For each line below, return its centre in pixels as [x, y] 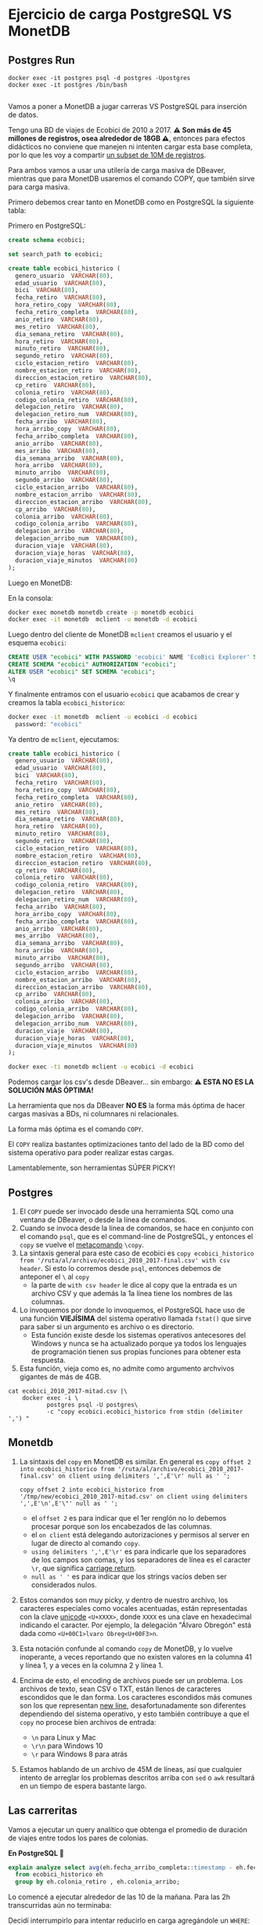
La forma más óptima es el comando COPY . [76, 1129]
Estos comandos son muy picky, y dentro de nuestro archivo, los [124, 1600]
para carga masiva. [39, 187]
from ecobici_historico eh [59, 1875]
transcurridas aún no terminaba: [60, 1905]
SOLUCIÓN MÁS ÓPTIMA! [51, 1090]
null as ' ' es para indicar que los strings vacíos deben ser [129, 1576]
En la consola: [31, 597]
